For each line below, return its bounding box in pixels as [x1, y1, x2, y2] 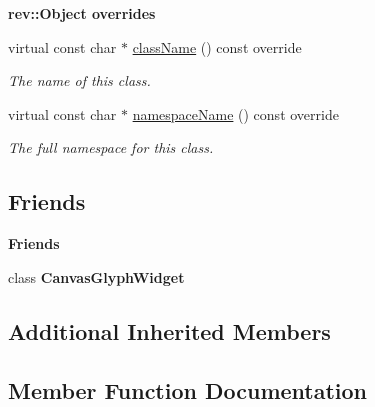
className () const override [132, 36, 302, 57]
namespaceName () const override [132, 103, 339, 124]
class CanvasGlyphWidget [8, 266, 185, 287]
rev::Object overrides [8, 3, 156, 23]
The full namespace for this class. [8, 137, 214, 158]
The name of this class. [8, 70, 151, 91]
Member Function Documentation [8, 374, 368, 405]
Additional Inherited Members [8, 315, 331, 346]
